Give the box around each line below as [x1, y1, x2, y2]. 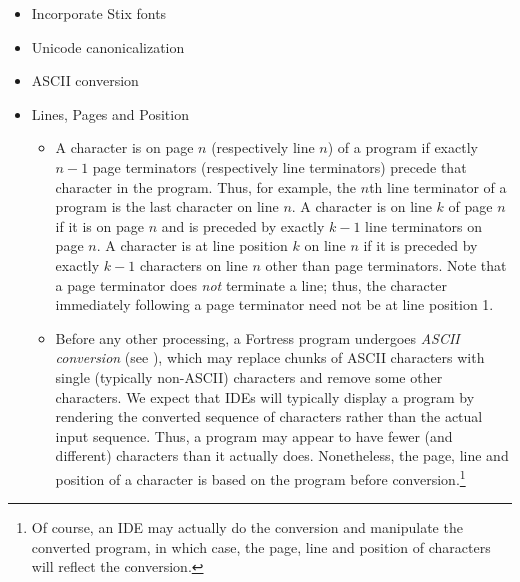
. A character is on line [291, 196, 432, 217]
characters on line [139, 254, 248, 275]
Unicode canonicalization [31, 36, 185, 57]
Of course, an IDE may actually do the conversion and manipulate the [31, 517, 463, 538]
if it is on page [55, 215, 144, 236]
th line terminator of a [369, 176, 507, 197]
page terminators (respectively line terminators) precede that [92, 156, 467, 177]
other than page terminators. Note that [265, 254, 507, 275]
